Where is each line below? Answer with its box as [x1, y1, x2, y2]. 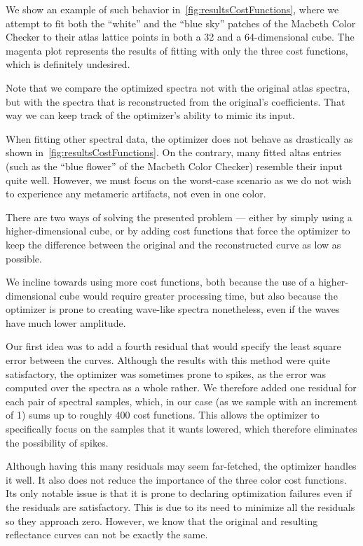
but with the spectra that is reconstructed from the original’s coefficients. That [6, 94, 345, 108]
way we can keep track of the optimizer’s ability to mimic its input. [6, 108, 295, 122]
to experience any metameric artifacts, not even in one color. [6, 186, 266, 201]
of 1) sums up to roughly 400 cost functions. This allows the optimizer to [6, 407, 320, 422]
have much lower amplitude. [6, 315, 126, 330]
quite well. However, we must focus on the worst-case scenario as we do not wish [6, 172, 352, 187]
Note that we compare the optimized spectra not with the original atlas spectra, [6, 80, 350, 94]
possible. [6, 251, 42, 265]
